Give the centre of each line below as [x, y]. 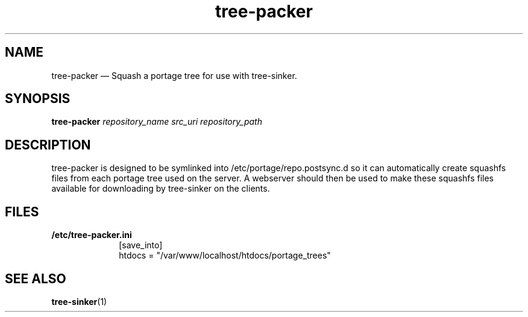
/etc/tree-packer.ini [92, 235]
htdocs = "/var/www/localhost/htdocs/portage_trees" [225, 256]
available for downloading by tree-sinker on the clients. [161, 189]
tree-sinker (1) [79, 301]
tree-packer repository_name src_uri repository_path [157, 122]
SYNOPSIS [38, 99]
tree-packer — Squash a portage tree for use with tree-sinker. [174, 75]
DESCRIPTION [48, 145]
